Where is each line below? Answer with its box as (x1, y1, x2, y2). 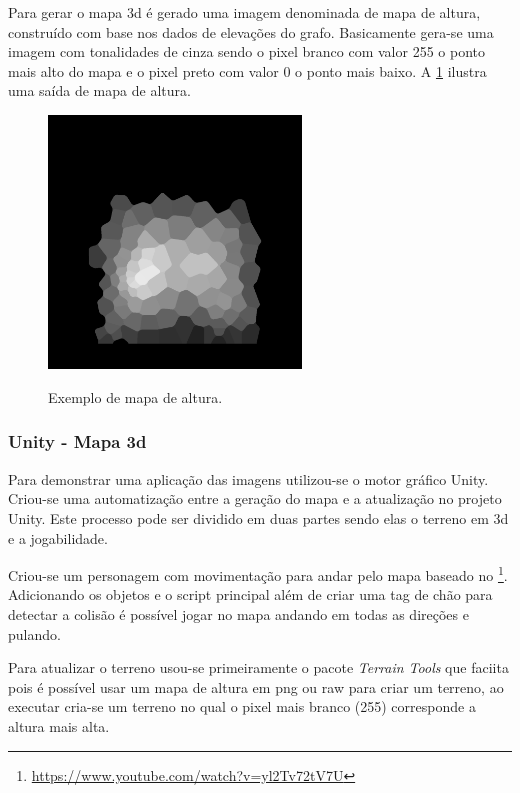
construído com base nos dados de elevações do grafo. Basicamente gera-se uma (8, 21, 494, 42)
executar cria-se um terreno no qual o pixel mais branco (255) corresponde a (8, 696, 476, 717)
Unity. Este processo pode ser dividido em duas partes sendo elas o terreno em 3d (8, 507, 509, 528)
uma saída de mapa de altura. (8, 80, 191, 101)
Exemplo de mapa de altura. (48, 386, 223, 407)
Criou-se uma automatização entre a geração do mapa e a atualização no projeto (8, 488, 502, 509)
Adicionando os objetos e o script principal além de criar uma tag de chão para (8, 584, 493, 605)
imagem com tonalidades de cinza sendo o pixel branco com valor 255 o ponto (8, 41, 485, 62)
